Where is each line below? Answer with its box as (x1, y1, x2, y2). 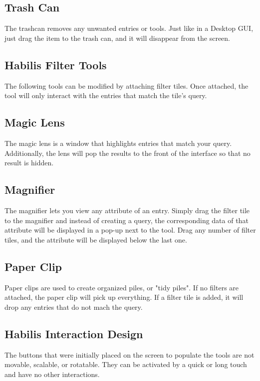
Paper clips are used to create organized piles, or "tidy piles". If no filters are (4, 282, 239, 292)
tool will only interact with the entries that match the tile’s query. (4, 90, 207, 101)
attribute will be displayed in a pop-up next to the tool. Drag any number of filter (4, 225, 256, 235)
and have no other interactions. (4, 369, 100, 379)
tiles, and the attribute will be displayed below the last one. (4, 234, 187, 245)
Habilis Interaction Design (4, 326, 143, 341)
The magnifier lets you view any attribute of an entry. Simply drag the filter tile (4, 205, 250, 215)
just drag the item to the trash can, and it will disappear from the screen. (4, 32, 231, 43)
